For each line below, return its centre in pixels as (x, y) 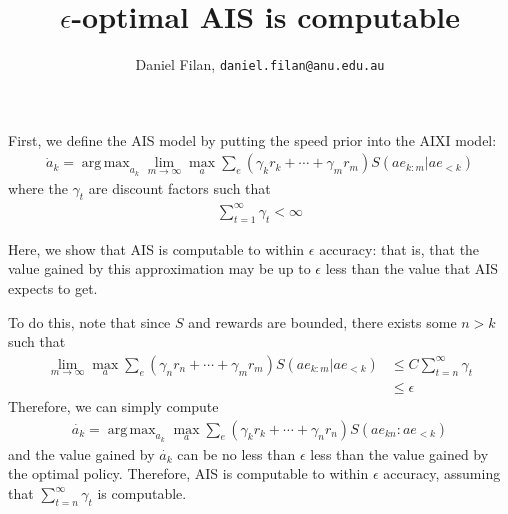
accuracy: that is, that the (399, 248)
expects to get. (53, 287)
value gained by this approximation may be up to (159, 268)
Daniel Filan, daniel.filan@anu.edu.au (260, 64)
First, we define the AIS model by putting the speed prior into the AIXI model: (252, 139)
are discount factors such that (179, 187)
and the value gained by (81, 453)
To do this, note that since (89, 321)
